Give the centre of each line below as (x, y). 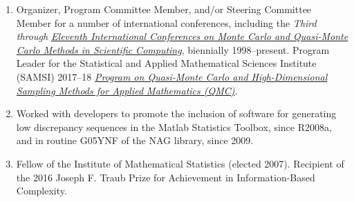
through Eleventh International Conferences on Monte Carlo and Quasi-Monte (182, 36)
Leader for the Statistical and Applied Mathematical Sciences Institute (166, 63)
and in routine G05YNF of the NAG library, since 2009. (135, 140)
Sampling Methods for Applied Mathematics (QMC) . (127, 90)
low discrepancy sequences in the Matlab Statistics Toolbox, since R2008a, (174, 127)
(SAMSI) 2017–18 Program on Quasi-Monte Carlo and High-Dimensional (172, 76)
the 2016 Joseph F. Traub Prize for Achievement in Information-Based (166, 177)
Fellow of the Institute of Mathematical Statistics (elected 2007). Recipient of (180, 163)
